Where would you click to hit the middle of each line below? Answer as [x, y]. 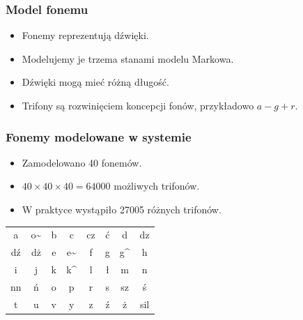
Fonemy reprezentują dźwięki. [85, 35]
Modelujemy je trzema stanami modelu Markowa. [128, 58]
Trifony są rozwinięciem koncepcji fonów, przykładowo [138, 105]
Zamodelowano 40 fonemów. [82, 162]
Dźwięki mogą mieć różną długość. [95, 82]
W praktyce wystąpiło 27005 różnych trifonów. [122, 209]
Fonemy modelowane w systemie [99, 136]
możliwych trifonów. [157, 186]
